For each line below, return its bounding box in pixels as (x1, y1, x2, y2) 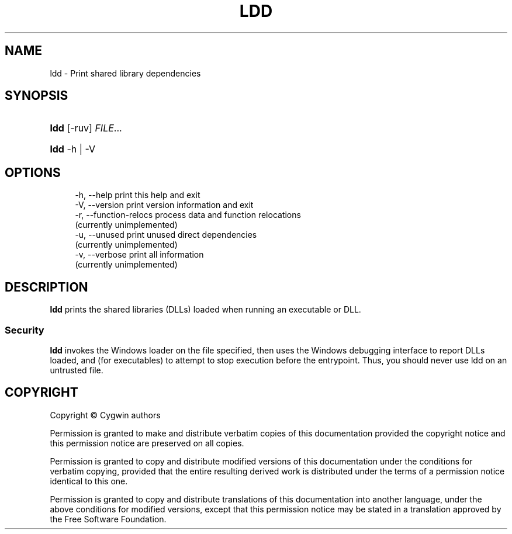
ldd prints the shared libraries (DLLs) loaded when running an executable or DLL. (50, 304, 361, 315)
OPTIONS (5, 165, 61, 180)
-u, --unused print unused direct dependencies (75, 230, 257, 240)
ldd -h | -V (50, 143, 96, 155)
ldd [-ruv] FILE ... (50, 122, 122, 134)
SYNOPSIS (5, 88, 68, 103)
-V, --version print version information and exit (75, 200, 254, 210)
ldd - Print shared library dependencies (50, 68, 201, 78)
